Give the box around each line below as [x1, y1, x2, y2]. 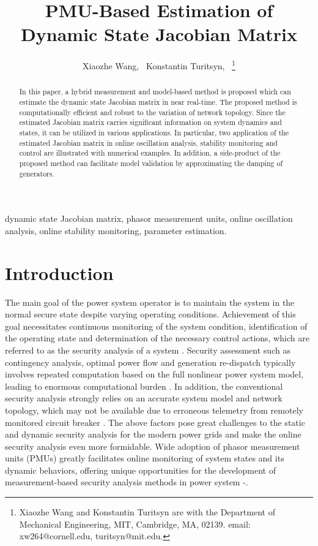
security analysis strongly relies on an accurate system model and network [5, 392, 283, 404]
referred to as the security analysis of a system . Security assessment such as [5, 343, 290, 356]
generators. [19, 168, 54, 178]
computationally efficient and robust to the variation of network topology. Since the [19, 107, 286, 117]
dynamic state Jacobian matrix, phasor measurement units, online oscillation [5, 212, 293, 225]
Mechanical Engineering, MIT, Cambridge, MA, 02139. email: [19, 517, 251, 530]
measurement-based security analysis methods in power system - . [5, 476, 248, 488]
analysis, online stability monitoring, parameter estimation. [5, 224, 227, 237]
